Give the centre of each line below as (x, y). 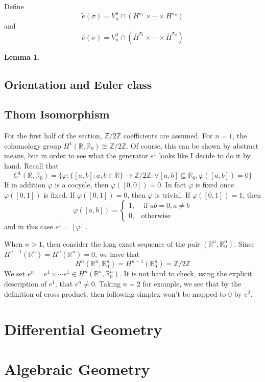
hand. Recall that (31, 166)
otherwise (156, 216)
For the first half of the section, (53, 136)
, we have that (117, 254)
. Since (244, 243)
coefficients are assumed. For (168, 136)
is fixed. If (59, 194)
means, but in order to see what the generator (76, 156)
